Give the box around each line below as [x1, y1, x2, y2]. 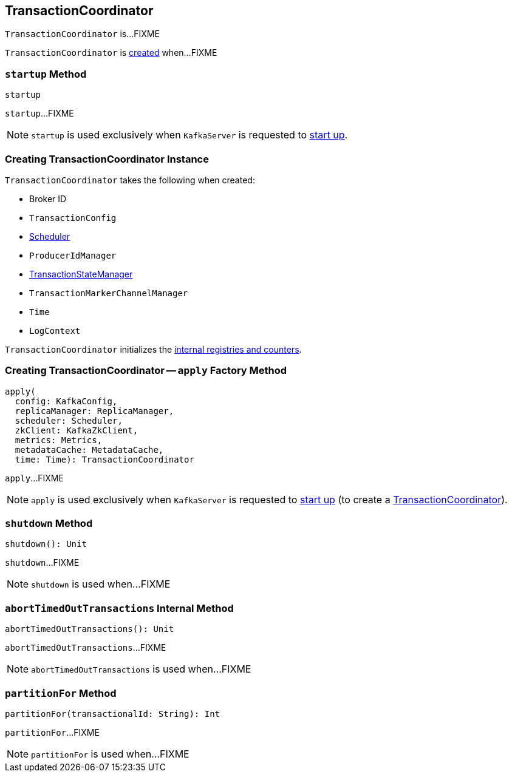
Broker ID [29, 193, 67, 204]
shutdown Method [5, 517, 93, 530]
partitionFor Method [5, 687, 117, 699]
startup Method [5, 67, 87, 80]
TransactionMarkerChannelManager [29, 288, 188, 298]
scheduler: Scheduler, [15, 415, 123, 426]
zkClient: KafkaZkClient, [15, 425, 138, 435]
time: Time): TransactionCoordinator [15, 454, 194, 464]
